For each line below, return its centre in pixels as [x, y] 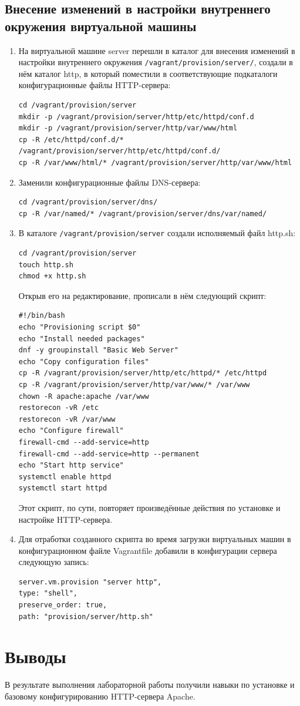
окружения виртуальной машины [101, 26]
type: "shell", [48, 594]
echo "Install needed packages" [82, 339]
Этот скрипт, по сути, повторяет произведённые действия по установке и [149, 507]
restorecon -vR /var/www [67, 419]
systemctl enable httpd [65, 477]
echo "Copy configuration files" [84, 362]
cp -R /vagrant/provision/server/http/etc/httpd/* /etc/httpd [143, 373]
